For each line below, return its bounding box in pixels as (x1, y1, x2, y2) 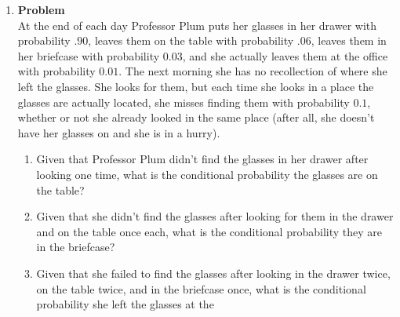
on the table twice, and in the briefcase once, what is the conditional (36, 280, 366, 297)
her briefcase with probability (17, 47, 160, 64)
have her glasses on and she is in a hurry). (17, 124, 220, 140)
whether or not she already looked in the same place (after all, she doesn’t (17, 109, 375, 126)
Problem (17, 2, 65, 17)
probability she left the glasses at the (36, 296, 214, 312)
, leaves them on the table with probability (88, 32, 294, 49)
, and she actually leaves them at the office (182, 47, 388, 64)
